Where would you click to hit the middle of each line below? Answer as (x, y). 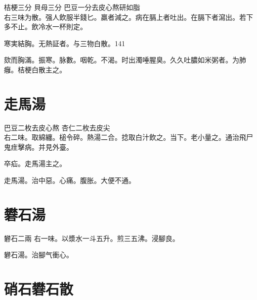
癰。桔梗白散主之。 (35, 69)
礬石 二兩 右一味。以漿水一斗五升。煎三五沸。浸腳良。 (92, 238)
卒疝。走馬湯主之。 (35, 163)
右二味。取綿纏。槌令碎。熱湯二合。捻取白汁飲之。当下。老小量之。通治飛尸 (128, 137)
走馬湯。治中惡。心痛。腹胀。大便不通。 (70, 180)
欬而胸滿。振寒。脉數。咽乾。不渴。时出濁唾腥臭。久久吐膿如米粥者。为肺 (125, 60)
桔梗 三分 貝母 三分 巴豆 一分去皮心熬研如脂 (72, 7)
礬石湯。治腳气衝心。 (39, 255)
